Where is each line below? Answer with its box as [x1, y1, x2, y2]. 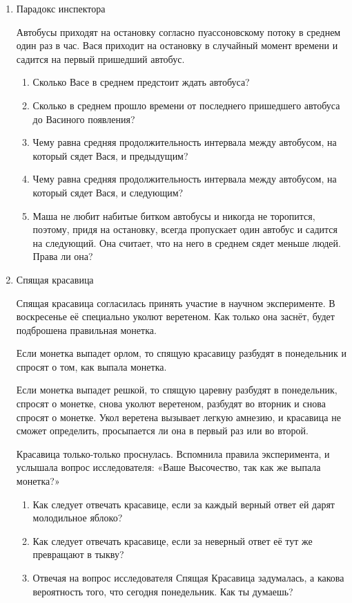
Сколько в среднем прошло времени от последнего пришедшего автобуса [32, 98, 340, 112]
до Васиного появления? [32, 111, 135, 126]
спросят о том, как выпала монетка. [16, 359, 167, 373]
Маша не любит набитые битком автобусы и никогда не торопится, [32, 208, 315, 223]
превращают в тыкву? [32, 547, 124, 562]
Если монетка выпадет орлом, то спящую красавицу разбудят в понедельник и [16, 346, 346, 360]
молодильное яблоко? [32, 510, 123, 525]
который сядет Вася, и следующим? [32, 185, 184, 199]
